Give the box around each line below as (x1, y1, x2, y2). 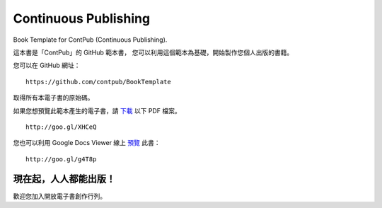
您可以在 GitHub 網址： (13, 61, 81, 70)
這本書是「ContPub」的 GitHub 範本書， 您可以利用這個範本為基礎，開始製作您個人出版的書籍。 (13, 48, 294, 57)
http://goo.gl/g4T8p (25, 155, 97, 163)
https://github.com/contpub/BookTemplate (25, 78, 171, 86)
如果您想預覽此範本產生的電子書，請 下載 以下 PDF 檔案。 (13, 106, 182, 115)
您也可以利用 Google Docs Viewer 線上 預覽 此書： (13, 139, 161, 147)
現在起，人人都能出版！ (13, 173, 116, 185)
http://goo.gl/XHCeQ (25, 122, 97, 131)
